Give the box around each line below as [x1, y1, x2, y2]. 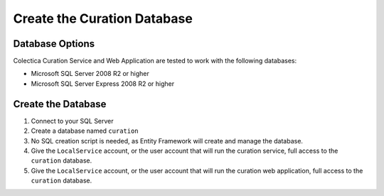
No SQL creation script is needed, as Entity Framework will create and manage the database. [31, 136, 304, 145]
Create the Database [13, 98, 107, 110]
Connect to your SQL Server [31, 116, 114, 125]
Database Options [13, 38, 95, 50]
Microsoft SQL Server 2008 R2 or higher [31, 70, 149, 78]
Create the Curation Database [13, 11, 193, 26]
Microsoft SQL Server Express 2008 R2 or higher [31, 79, 175, 88]
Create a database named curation [31, 126, 139, 135]
